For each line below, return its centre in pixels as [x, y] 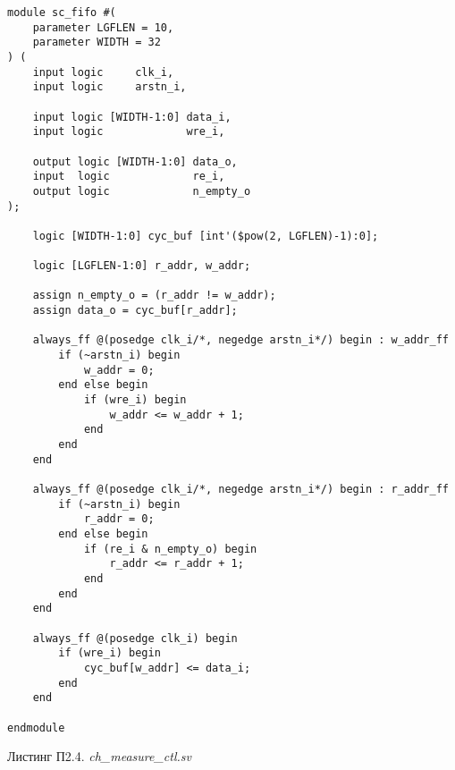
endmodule [36, 728]
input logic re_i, [129, 177]
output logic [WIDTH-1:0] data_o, [135, 161]
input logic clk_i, [103, 72]
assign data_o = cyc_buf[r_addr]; [135, 311]
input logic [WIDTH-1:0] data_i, [132, 117]
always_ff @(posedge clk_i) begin [135, 638]
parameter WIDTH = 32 [97, 42]
